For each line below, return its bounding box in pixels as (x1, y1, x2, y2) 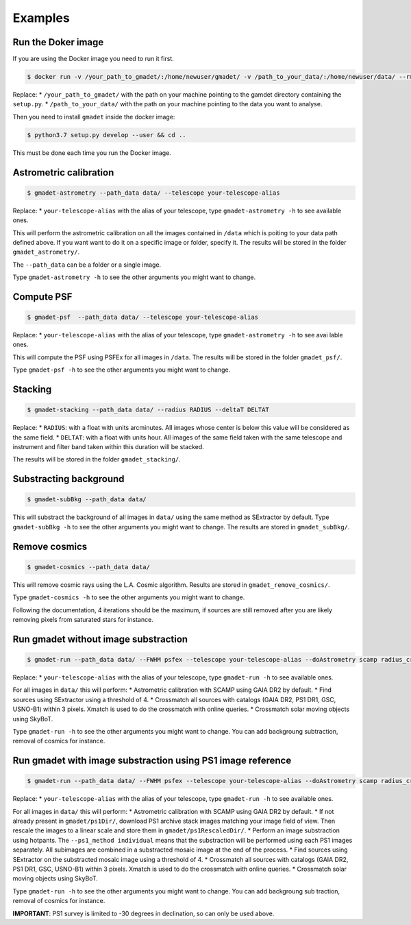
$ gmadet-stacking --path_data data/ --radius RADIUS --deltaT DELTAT (27, 406, 270, 414)
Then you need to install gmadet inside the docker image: (12, 112, 175, 121)
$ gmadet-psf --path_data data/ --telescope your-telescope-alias (27, 313, 259, 322)
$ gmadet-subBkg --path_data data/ (27, 496, 147, 503)
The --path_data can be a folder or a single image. (12, 261, 162, 269)
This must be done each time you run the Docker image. (12, 148, 171, 157)
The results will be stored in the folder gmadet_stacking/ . (12, 455, 181, 464)
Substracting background (12, 473, 125, 485)
